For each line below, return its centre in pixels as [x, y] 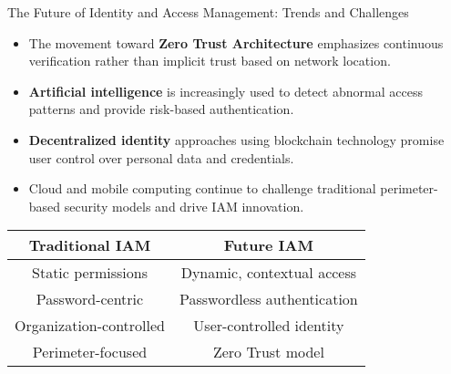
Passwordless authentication [269, 299]
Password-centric [90, 299]
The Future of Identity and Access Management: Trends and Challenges [208, 12]
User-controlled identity [269, 326]
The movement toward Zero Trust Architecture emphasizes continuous [236, 42]
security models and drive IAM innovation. [184, 206]
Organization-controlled [90, 326]
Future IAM [268, 245]
